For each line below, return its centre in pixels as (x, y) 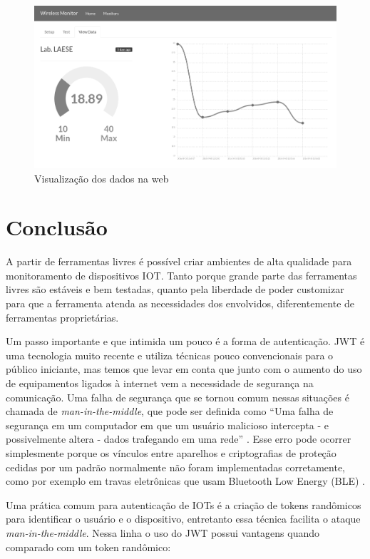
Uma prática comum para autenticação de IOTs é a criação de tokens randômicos (184, 504)
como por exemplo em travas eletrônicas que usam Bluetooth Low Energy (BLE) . (185, 481)
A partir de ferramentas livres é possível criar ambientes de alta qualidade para (179, 261)
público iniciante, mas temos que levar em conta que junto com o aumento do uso (184, 369)
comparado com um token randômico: (88, 547)
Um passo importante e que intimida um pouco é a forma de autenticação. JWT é (185, 341)
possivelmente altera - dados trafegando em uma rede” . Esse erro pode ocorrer (179, 439)
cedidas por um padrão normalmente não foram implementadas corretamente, (175, 467)
